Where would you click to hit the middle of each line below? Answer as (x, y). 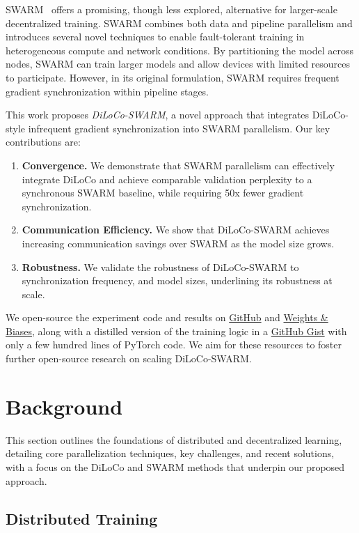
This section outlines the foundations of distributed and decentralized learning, (174, 439)
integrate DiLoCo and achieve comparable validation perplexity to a (167, 179)
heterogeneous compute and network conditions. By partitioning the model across (179, 50)
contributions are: (43, 142)
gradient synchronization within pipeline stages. (107, 91)
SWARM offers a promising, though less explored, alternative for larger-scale (171, 9)
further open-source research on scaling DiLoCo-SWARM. (129, 358)
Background (64, 406)
